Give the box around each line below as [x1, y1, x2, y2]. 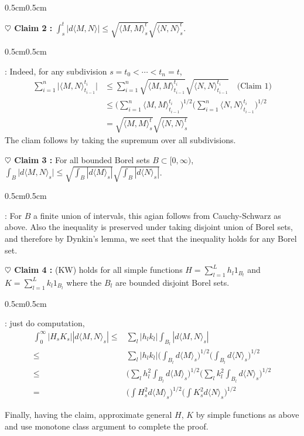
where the [66, 276, 102, 288]
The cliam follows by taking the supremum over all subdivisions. [5, 134, 236, 146]
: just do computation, [5, 317, 85, 329]
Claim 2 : [14, 21, 53, 33]
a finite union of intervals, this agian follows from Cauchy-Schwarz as [33, 209, 281, 221]
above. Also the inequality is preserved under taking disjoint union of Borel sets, [5, 221, 293, 233]
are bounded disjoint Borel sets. [115, 276, 230, 288]
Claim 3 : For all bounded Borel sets [14, 154, 150, 166]
